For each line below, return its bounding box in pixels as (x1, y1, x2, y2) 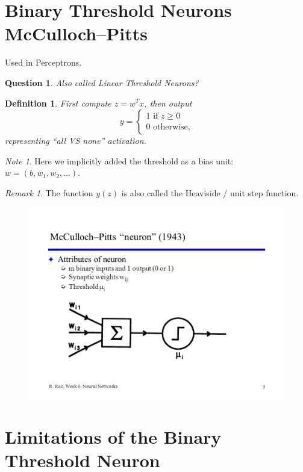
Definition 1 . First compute (5, 96, 111, 109)
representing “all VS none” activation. (5, 134, 146, 147)
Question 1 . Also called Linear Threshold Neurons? (5, 76, 199, 88)
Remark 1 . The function (5, 186, 93, 199)
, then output (144, 96, 192, 109)
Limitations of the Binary (5, 424, 222, 449)
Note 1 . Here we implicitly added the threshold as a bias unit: (5, 154, 234, 167)
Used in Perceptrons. (5, 56, 82, 69)
